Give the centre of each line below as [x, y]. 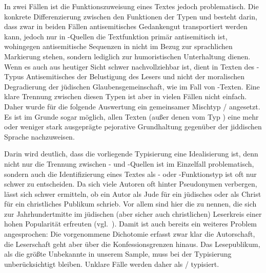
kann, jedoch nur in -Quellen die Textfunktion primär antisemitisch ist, [116, 36]
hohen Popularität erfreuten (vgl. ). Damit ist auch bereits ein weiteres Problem [131, 224]
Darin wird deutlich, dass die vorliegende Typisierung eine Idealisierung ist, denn [131, 154]
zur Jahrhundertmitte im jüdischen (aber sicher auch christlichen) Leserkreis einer [133, 213]
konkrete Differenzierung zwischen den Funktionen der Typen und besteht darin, [131, 16]
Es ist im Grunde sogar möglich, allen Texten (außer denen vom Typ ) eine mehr [131, 116]
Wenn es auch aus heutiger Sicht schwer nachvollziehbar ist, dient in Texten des [129, 66]
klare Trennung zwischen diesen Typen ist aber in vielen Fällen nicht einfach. [126, 96]
